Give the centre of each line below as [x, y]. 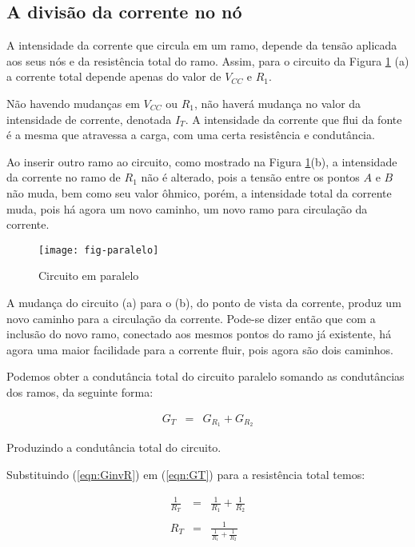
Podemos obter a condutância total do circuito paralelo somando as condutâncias [206, 376]
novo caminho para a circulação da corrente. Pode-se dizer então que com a [191, 318]
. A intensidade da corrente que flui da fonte [293, 119]
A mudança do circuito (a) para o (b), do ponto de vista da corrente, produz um [204, 302]
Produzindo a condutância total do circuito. [114, 447]
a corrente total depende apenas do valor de [114, 76]
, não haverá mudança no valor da [277, 103]
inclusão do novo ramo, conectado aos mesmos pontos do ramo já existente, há [199, 334]
